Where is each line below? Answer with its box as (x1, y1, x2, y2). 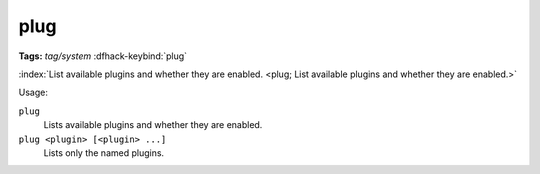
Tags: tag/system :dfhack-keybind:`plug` (18, 50, 188, 62)
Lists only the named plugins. (43, 146, 165, 159)
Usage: (18, 86, 49, 99)
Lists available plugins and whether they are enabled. (43, 119, 263, 131)
